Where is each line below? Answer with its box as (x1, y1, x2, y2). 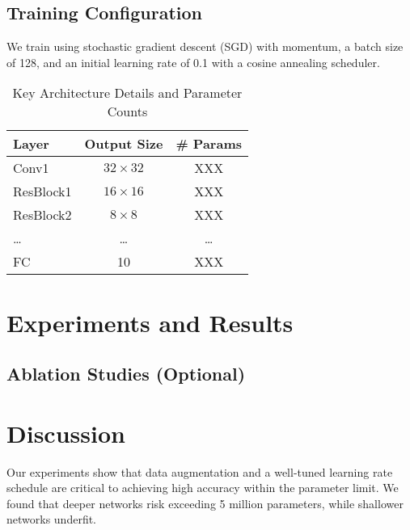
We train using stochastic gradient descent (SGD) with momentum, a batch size (6, 38, 404, 55)
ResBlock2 (13, 205, 72, 225)
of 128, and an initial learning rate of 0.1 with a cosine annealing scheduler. (6, 53, 380, 70)
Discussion (6, 416, 125, 449)
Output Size (84, 134, 163, 154)
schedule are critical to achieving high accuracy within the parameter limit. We (6, 479, 399, 496)
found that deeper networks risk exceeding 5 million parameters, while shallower (6, 494, 404, 511)
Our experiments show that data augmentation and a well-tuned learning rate (6, 463, 393, 480)
